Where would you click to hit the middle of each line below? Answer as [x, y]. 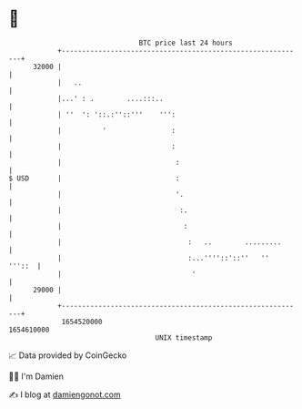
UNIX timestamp [184, 337]
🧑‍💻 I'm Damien [36, 376]
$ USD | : [94, 178]
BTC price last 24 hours [186, 43]
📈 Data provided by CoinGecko [68, 355]
